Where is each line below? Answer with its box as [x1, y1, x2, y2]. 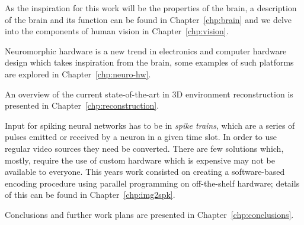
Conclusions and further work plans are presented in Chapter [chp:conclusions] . [5, 208, 294, 220]
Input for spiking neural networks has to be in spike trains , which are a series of [5, 119, 295, 131]
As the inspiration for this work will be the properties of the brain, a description [5, 2, 297, 14]
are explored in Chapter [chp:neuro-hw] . [5, 67, 151, 80]
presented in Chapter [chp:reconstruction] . [5, 99, 159, 112]
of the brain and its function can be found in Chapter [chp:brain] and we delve [5, 13, 292, 25]
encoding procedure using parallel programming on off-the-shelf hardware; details [5, 177, 300, 189]
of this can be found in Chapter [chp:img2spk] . [5, 188, 175, 201]
